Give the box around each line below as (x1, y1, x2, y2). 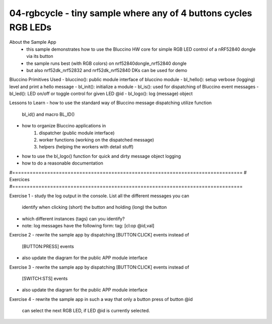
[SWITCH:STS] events (22, 275, 68, 281)
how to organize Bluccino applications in (22, 123, 106, 129)
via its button (26, 53, 53, 59)
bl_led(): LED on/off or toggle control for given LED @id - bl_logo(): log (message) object (9, 91, 193, 97)
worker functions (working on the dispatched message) (39, 137, 155, 143)
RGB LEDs (9, 22, 52, 33)
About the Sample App (9, 39, 56, 45)
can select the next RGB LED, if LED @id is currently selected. (22, 307, 151, 314)
